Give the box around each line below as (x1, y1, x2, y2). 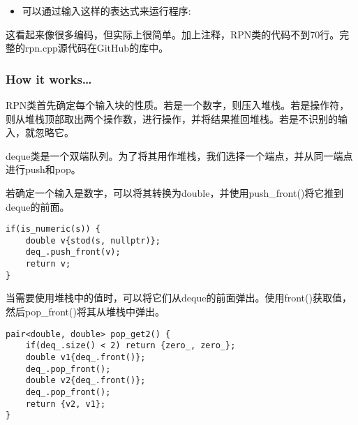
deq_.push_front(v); (25, 247, 121, 258)
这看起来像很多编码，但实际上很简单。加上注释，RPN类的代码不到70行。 (6, 27, 340, 41)
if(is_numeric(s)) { (6, 224, 101, 234)
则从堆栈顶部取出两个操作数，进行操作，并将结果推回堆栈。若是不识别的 (6, 111, 338, 126)
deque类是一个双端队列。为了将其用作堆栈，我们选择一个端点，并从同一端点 (6, 148, 353, 163)
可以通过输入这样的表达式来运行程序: (22, 3, 191, 17)
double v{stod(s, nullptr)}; (25, 235, 161, 246)
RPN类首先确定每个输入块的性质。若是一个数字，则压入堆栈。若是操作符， (6, 98, 350, 112)
